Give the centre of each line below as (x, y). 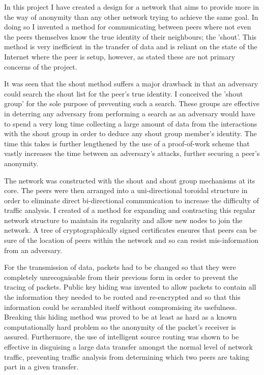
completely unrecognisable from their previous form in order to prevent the (121, 277)
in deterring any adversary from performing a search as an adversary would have (130, 113)
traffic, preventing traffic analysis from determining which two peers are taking (127, 356)
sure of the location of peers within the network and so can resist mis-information (131, 240)
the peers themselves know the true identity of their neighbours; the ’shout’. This (130, 36)
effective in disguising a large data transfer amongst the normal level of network (128, 347)
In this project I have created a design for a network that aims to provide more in (131, 7)
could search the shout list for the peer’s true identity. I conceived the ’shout (124, 93)
